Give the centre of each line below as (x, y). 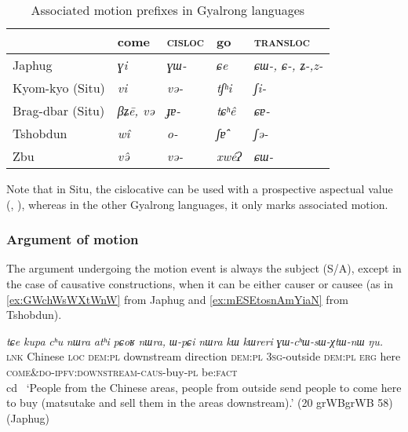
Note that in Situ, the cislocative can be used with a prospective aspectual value (200, 189)
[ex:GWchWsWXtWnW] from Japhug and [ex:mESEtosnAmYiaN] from (177, 299)
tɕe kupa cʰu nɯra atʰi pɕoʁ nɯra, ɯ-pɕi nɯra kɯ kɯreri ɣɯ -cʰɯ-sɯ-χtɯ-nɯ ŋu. (195, 340)
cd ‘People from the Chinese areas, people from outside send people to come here (204, 387)
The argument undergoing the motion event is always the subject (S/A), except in (204, 268)
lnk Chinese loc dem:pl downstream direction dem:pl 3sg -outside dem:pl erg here (204, 356)
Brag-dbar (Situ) (59, 110)
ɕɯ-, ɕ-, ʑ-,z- (288, 65)
